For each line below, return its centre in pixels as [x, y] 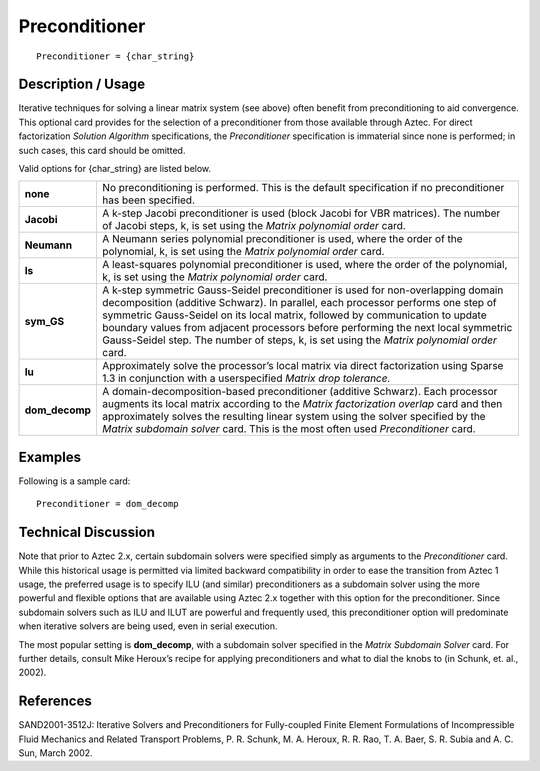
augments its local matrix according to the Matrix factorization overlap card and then [302, 404]
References [55, 701]
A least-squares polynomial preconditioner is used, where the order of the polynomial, [304, 265]
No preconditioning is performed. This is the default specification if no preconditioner [303, 188]
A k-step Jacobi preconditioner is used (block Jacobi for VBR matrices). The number [301, 213]
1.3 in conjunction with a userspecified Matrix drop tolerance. [246, 378]
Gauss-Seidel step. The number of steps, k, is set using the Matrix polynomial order [299, 340]
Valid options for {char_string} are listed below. [115, 169]
